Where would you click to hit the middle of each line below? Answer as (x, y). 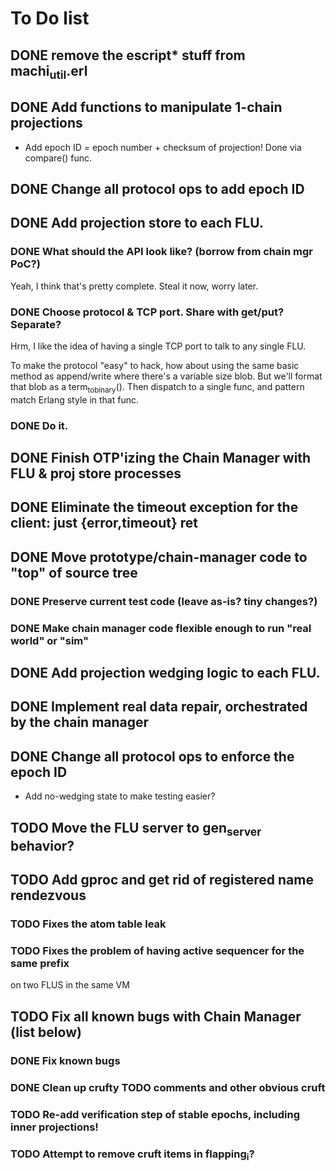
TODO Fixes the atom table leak (88, 924)
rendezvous (48, 895)
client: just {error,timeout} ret (104, 523)
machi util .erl (49, 72)
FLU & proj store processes (96, 473)
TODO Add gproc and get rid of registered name (162, 880)
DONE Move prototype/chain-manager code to (159, 557)
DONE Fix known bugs (65, 1060)
